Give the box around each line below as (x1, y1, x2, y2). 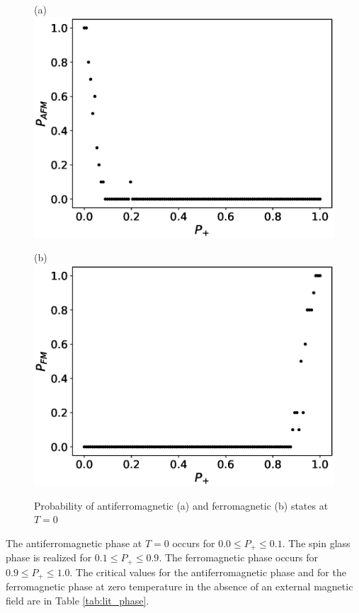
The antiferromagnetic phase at (6, 535, 142, 550)
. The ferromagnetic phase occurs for (159, 550, 319, 565)
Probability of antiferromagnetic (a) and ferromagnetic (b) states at (34, 498, 329, 512)
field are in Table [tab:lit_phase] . (6, 592, 149, 607)
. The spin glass (282, 535, 351, 550)
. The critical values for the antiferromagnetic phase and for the (69, 564, 346, 579)
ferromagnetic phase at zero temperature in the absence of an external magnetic (6, 579, 353, 594)
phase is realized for (6, 550, 92, 565)
